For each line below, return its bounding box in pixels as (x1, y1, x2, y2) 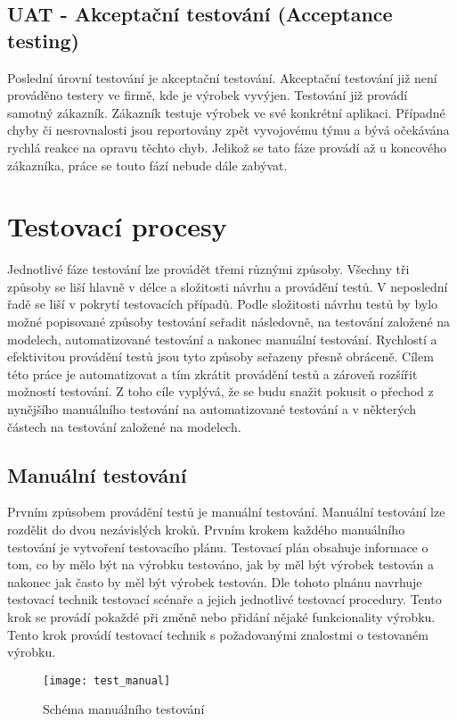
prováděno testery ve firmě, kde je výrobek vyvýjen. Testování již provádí (7, 86, 408, 104)
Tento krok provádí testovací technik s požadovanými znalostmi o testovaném (7, 625, 428, 643)
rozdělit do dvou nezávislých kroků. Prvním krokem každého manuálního (7, 520, 405, 539)
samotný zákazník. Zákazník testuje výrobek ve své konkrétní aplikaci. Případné (7, 103, 445, 121)
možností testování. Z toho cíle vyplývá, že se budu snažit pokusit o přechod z (7, 382, 434, 401)
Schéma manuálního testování (43, 700, 205, 718)
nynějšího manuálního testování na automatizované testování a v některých (7, 400, 417, 419)
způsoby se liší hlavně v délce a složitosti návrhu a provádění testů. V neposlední (7, 277, 448, 295)
